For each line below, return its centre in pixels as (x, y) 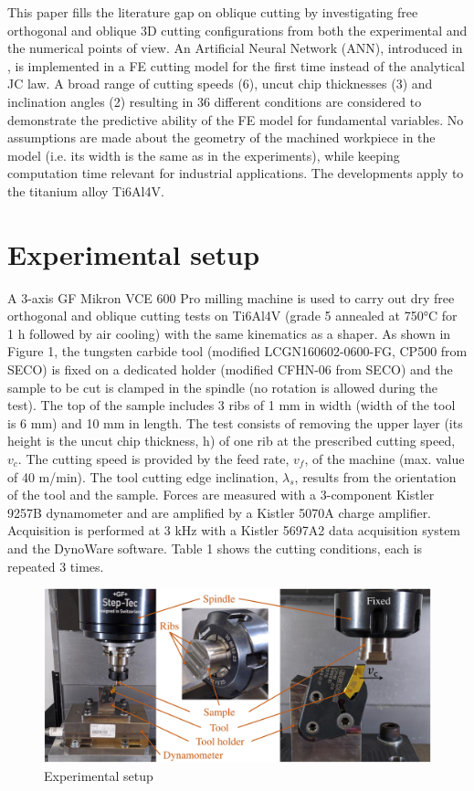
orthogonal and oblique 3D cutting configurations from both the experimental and (237, 30)
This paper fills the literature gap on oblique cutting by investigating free (213, 12)
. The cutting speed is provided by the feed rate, (153, 459)
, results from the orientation (375, 476)
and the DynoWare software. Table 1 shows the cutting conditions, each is (215, 548)
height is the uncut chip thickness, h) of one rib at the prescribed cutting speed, (232, 441)
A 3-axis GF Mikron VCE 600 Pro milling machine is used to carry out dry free (231, 297)
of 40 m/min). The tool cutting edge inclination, (143, 476)
